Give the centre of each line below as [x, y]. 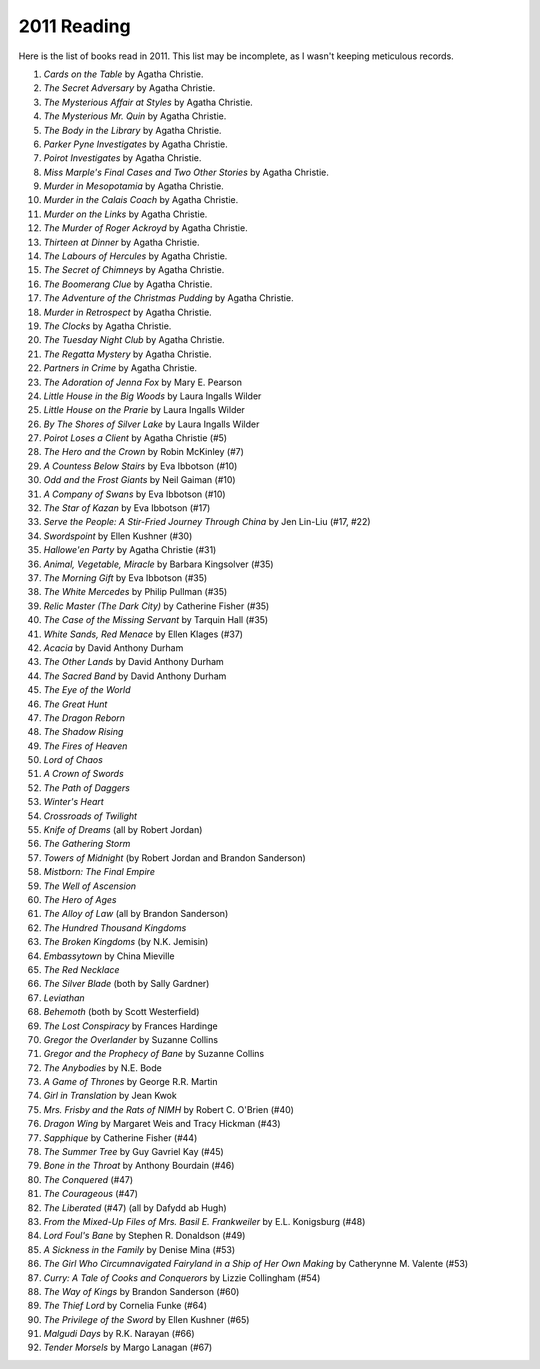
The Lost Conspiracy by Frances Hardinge [131, 1026]
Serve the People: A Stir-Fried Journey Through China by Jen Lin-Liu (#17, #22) [207, 522]
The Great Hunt [75, 704]
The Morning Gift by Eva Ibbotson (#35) [125, 578]
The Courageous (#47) [91, 1194]
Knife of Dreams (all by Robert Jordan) [123, 830]
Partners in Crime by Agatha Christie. [120, 368]
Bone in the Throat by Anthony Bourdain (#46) [139, 1166]
